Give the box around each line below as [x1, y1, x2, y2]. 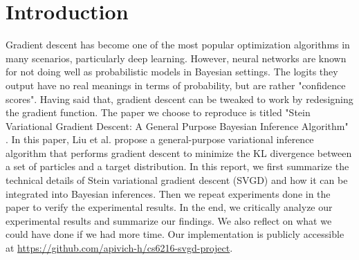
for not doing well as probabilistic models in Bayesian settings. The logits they [6, 64, 338, 79]
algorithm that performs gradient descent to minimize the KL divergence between [6, 145, 352, 160]
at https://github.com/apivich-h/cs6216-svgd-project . [6, 241, 233, 255]
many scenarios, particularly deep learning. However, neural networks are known [6, 50, 347, 65]
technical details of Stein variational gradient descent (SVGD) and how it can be [6, 173, 348, 187]
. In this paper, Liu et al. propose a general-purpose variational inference [6, 132, 314, 147]
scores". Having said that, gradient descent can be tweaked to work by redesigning [6, 91, 353, 106]
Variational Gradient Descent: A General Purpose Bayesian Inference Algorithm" [6, 118, 349, 133]
